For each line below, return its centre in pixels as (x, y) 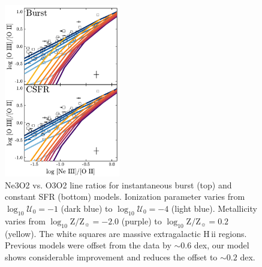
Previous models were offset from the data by (88, 245)
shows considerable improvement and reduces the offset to (111, 256)
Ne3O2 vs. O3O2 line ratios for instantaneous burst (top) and (118, 184)
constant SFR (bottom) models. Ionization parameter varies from (125, 196)
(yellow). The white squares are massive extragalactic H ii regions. (126, 233)
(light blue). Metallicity (214, 208)
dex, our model (222, 245)
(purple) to (141, 220)
